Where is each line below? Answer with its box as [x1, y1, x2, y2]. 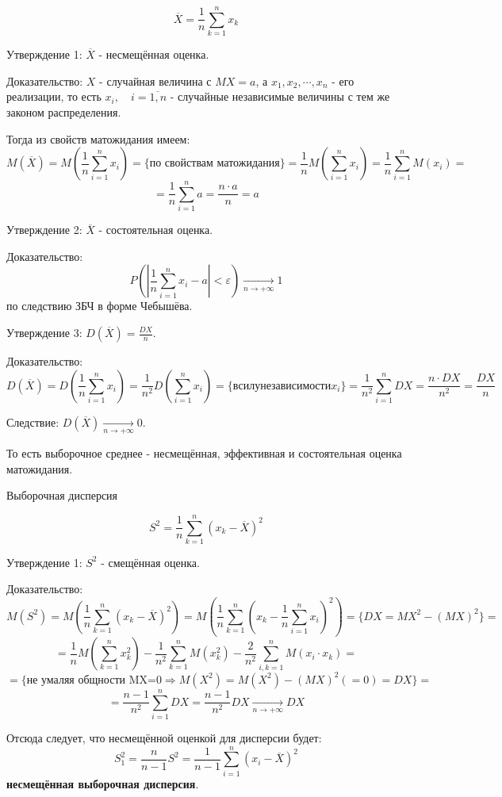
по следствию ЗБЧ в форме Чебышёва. [6, 297, 193, 314]
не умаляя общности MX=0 [26, 674, 162, 686]
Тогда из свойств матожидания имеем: [6, 130, 190, 147]
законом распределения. [6, 103, 121, 120]
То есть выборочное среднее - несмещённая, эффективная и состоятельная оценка [6, 444, 402, 461]
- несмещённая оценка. [98, 46, 209, 63]
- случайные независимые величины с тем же [170, 88, 390, 105]
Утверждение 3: [6, 324, 82, 340]
